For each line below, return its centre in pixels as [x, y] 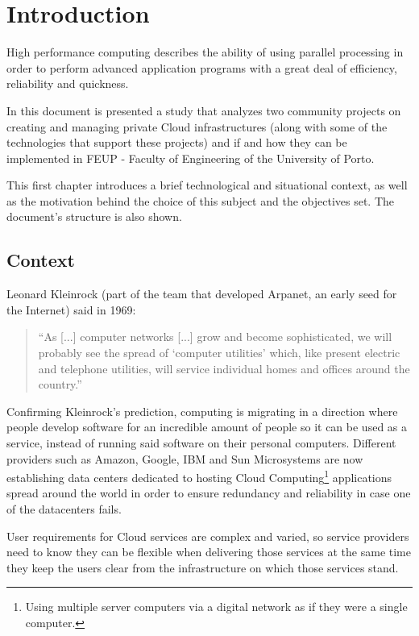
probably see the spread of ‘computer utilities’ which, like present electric [219, 353]
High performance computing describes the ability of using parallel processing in [205, 52]
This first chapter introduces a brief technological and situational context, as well [207, 185]
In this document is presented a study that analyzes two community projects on [204, 110]
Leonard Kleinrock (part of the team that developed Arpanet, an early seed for [202, 294]
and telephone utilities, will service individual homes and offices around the [224, 368]
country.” [60, 384]
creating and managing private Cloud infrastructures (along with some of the [197, 126]
